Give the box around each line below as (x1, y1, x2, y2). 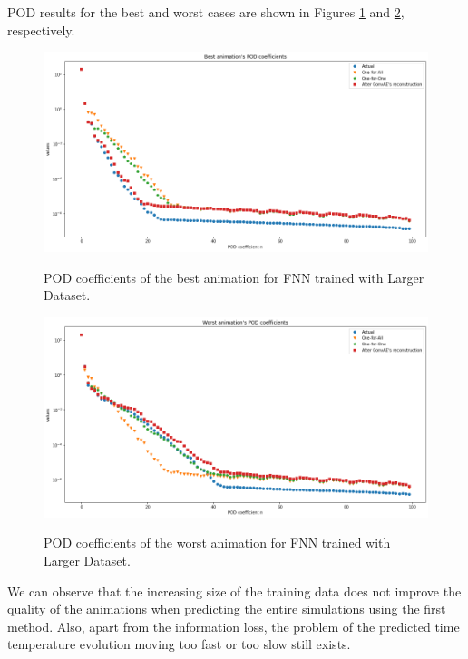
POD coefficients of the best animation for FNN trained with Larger (44, 267, 424, 286)
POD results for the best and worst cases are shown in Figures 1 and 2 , (7, 3, 405, 21)
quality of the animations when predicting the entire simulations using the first (7, 599, 446, 618)
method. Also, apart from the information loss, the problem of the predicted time (7, 616, 460, 635)
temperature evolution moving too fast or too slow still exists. (7, 635, 351, 654)
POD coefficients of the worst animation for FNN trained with (44, 533, 391, 552)
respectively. (7, 20, 75, 39)
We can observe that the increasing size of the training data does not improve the (7, 581, 462, 600)
